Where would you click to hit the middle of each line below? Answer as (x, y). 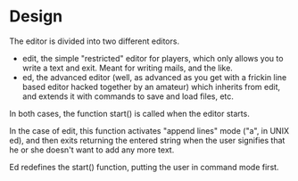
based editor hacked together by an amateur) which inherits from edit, (151, 86)
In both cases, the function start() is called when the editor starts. (129, 113)
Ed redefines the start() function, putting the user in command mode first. (144, 167)
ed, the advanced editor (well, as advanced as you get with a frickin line (154, 77)
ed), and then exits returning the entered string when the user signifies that (147, 140)
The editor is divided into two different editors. (95, 41)
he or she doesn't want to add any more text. (92, 150)
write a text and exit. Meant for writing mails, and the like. (128, 68)
